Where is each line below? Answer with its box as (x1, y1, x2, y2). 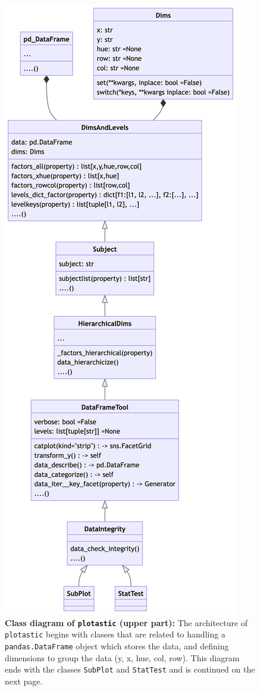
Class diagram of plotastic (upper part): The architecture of (5, 616, 248, 629)
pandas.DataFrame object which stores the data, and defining (5, 639, 229, 652)
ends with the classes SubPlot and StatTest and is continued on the (5, 663, 255, 676)
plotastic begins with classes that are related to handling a (5, 628, 225, 640)
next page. (5, 674, 43, 687)
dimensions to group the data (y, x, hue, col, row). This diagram (5, 651, 240, 664)
